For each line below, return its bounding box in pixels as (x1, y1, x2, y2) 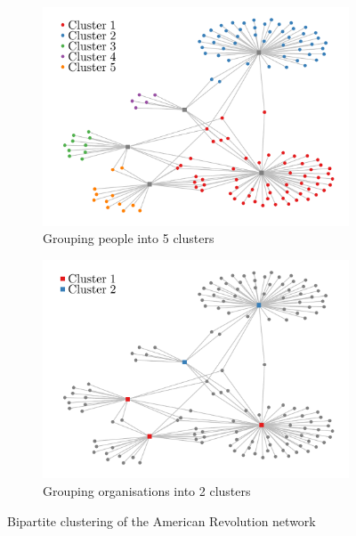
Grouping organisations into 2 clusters (43, 481, 251, 499)
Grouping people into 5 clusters (43, 229, 214, 248)
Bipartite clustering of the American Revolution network (7, 511, 316, 530)
